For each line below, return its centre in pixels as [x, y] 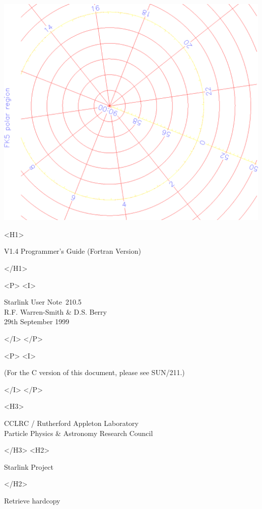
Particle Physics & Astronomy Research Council [79, 433]
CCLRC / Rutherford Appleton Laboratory [71, 423]
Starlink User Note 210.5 [43, 302]
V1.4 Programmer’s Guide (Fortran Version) [73, 251]
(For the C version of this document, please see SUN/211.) [94, 372]
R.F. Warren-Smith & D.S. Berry [55, 311]
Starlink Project [29, 466]
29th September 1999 [37, 321]
